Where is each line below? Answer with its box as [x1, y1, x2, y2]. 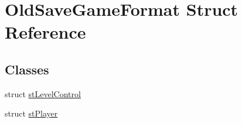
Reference [5, 20, 86, 44]
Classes [5, 60, 49, 78]
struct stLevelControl [5, 87, 81, 100]
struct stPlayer [5, 107, 58, 119]
